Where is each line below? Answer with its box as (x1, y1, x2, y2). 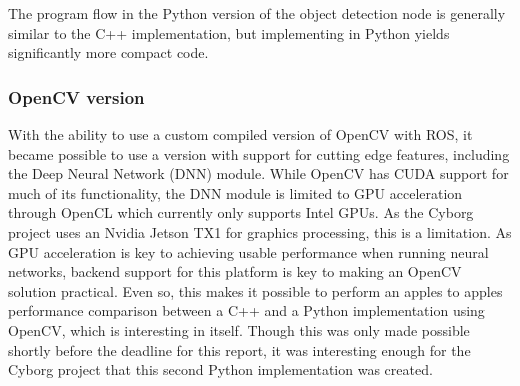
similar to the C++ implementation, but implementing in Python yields (8, 22, 450, 43)
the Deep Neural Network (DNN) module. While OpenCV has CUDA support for (8, 163, 509, 184)
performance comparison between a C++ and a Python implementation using (8, 300, 485, 321)
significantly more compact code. (8, 42, 209, 63)
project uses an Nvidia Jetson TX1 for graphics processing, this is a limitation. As (8, 221, 512, 242)
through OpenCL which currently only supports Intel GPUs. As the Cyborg (8, 202, 474, 223)
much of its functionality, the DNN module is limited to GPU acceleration (8, 182, 463, 203)
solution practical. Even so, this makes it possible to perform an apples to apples (8, 280, 503, 301)
